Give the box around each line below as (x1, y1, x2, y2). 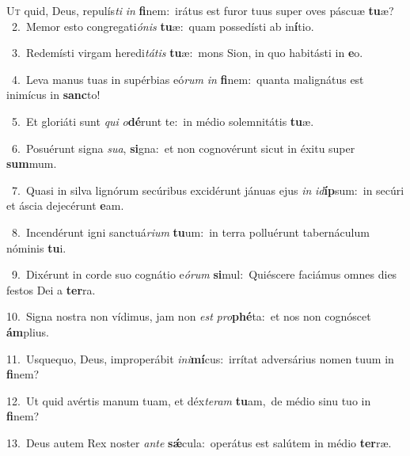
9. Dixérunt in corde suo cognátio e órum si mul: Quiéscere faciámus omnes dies (11, 266, 397, 283)
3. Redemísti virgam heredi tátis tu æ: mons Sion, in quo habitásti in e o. (11, 44, 363, 61)
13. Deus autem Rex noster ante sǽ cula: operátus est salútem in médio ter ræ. (6, 434, 392, 450)
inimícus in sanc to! (6, 86, 101, 103)
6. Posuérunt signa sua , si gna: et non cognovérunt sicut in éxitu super (11, 139, 355, 156)
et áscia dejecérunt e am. (6, 197, 124, 214)
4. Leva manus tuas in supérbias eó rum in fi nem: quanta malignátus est (11, 70, 364, 87)
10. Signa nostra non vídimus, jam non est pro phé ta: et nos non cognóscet (6, 308, 371, 325)
